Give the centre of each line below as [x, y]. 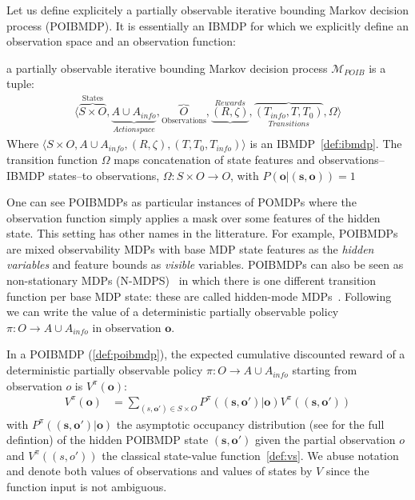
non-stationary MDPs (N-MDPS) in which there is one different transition [192, 280]
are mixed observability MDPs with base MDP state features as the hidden [190, 248]
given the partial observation [325, 440]
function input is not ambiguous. [87, 486]
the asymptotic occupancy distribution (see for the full [250, 424]
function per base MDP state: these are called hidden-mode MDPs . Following [199, 296]
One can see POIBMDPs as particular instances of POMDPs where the [182, 202]
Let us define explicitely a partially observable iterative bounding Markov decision [208, 10]
